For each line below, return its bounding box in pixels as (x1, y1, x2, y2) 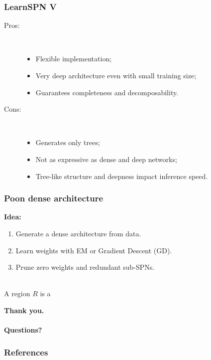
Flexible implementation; (35, 53, 112, 64)
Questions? (4, 325, 42, 335)
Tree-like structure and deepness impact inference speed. (35, 171, 208, 181)
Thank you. (4, 305, 44, 315)
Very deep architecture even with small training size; (35, 70, 197, 80)
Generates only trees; (35, 137, 100, 148)
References (4, 346, 48, 358)
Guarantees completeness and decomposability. (35, 87, 179, 97)
